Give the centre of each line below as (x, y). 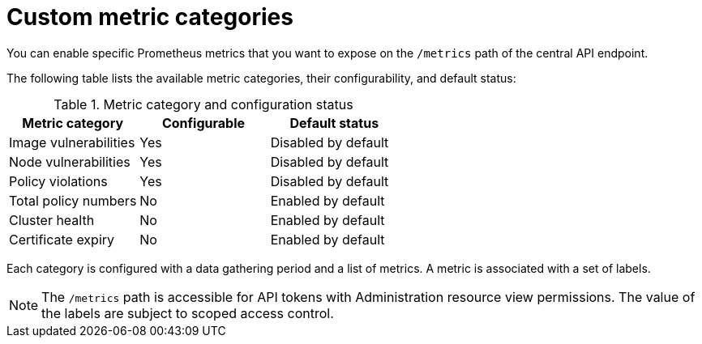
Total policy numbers (73, 200)
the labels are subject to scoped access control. (188, 313)
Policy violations (58, 181)
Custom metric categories (150, 17)
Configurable (203, 123)
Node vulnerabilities (70, 161)
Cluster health (52, 220)
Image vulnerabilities (72, 142)
